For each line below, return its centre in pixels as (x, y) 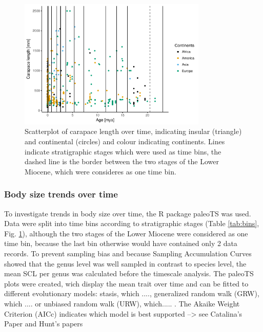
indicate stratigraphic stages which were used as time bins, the (123, 151)
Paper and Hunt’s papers (44, 324)
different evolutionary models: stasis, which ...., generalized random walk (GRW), (132, 293)
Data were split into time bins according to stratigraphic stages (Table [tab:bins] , (132, 223)
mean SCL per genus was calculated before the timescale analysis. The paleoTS (129, 273)
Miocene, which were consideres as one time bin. (100, 171)
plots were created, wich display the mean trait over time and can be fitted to (126, 283)
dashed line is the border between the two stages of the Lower (122, 161)
